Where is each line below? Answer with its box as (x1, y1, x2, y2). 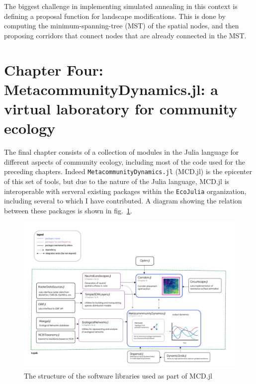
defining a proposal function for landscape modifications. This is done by (4, 10, 226, 21)
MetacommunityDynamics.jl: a (4, 79, 219, 99)
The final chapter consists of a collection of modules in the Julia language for (4, 147, 239, 157)
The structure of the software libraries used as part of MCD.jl (24, 370, 212, 381)
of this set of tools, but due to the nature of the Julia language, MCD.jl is (4, 176, 230, 186)
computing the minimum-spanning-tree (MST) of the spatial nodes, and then (4, 20, 239, 31)
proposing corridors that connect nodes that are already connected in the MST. (4, 30, 247, 40)
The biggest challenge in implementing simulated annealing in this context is (4, 1, 238, 11)
